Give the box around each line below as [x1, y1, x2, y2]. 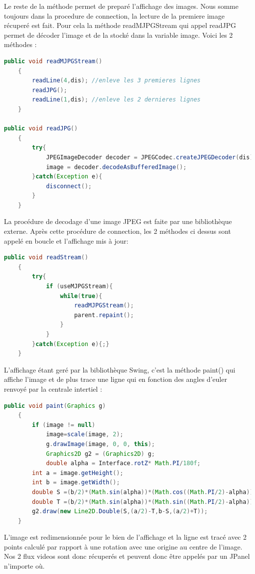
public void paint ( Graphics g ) [4, 402, 106, 409]
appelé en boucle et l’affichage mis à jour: [4, 235, 128, 246]
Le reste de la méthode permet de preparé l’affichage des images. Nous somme [4, 1, 239, 11]
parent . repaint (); [74, 311, 134, 319]
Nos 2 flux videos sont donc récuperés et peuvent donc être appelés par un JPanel [4, 551, 250, 561]
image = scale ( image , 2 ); [46, 431, 124, 438]
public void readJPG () [4, 125, 78, 132]
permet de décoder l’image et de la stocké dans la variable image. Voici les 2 [4, 29, 233, 40]
